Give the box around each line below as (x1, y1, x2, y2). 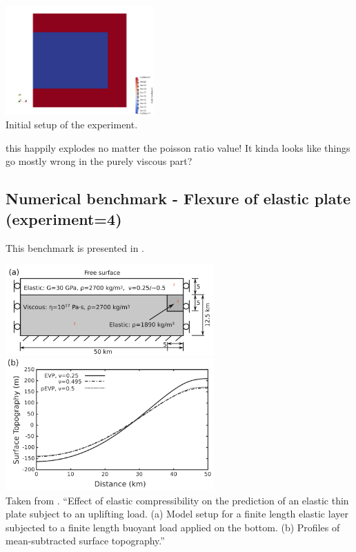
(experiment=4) (6, 208, 122, 229)
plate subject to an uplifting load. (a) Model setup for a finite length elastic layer (6, 506, 348, 521)
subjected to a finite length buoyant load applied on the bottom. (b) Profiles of (6, 520, 340, 534)
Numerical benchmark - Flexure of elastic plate (6, 188, 351, 209)
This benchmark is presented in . (6, 240, 144, 255)
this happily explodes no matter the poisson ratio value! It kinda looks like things (6, 140, 350, 155)
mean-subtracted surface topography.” (6, 533, 165, 548)
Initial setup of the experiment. (6, 117, 138, 132)
